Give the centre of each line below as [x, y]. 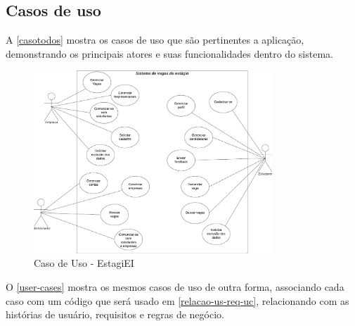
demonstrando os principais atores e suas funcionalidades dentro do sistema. [169, 53]
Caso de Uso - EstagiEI [84, 263]
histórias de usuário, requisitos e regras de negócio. [115, 314]
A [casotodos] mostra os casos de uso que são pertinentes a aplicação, [155, 40]
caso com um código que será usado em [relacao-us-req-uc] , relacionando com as [177, 300]
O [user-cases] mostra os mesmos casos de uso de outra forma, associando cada [175, 286]
